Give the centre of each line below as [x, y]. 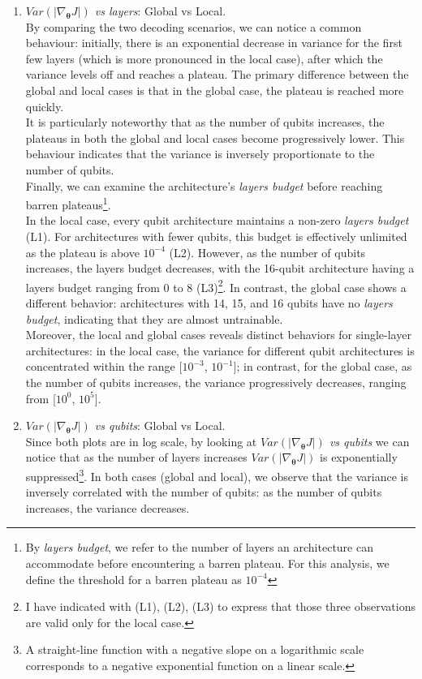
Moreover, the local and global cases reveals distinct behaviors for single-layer [218, 335]
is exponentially [359, 457]
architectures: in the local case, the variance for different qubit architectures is [220, 350]
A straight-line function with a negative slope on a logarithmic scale [195, 649]
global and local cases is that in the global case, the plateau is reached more [215, 90]
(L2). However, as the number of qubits [267, 252]
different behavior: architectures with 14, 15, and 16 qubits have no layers [209, 303]
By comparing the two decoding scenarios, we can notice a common [194, 26]
